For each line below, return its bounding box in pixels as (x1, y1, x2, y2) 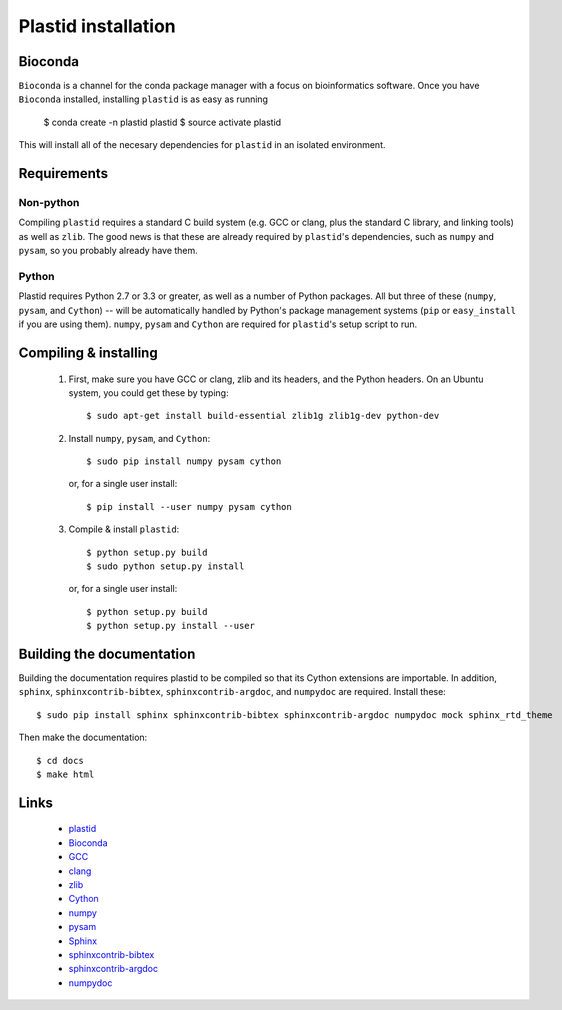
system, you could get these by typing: (68, 386, 229, 399)
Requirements (18, 165, 109, 182)
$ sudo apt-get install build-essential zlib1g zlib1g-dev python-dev (86, 410, 440, 422)
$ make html (36, 769, 95, 780)
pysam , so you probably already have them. (18, 245, 199, 257)
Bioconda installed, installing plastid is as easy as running (18, 93, 269, 105)
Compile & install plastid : (68, 523, 180, 535)
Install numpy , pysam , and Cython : (68, 432, 211, 444)
